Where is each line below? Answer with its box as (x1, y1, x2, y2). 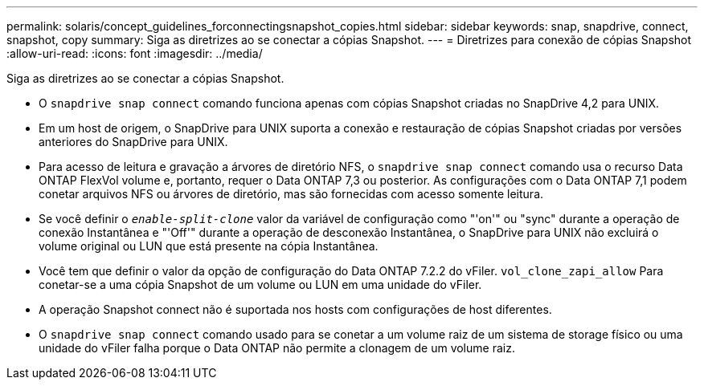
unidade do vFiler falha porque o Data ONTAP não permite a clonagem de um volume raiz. (39, 341, 515, 355)
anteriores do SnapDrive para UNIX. (39, 135, 228, 148)
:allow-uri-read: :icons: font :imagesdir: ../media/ (6, 47, 263, 60)
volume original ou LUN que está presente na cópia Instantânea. (39, 239, 379, 253)
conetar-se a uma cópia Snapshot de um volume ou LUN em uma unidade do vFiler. (39, 278, 482, 291)
